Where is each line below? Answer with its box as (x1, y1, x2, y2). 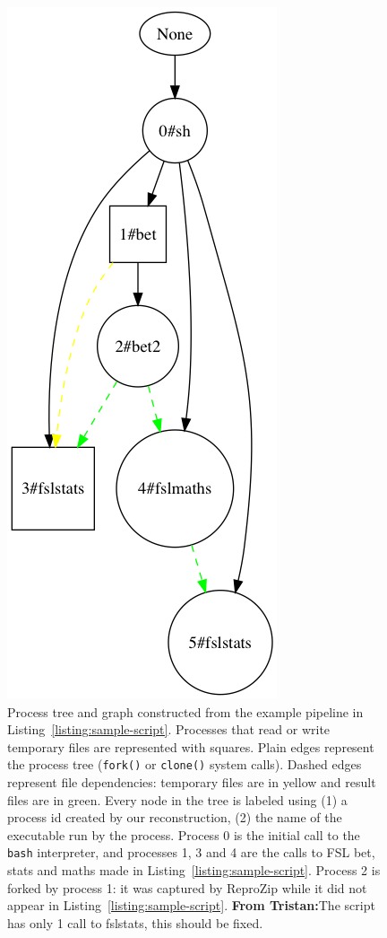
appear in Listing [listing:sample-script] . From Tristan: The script (7, 896, 375, 915)
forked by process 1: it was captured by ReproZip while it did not (7, 878, 367, 897)
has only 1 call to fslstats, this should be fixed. (7, 913, 263, 932)
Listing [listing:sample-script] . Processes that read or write (7, 720, 331, 739)
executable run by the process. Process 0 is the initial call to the (7, 825, 360, 844)
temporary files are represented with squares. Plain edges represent (7, 737, 374, 756)
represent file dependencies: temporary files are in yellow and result (7, 773, 376, 792)
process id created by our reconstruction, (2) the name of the (7, 808, 342, 827)
